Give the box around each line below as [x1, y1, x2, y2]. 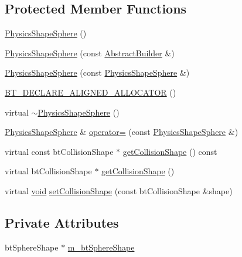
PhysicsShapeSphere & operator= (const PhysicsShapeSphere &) [5, 126, 238, 138]
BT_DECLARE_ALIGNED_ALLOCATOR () [5, 86, 176, 98]
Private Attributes [5, 213, 119, 231]
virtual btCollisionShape [5, 165, 92, 177]
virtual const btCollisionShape [5, 145, 114, 157]
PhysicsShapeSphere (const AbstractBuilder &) [5, 46, 175, 59]
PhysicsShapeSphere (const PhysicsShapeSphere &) [5, 66, 190, 79]
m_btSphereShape [67, 241, 135, 253]
